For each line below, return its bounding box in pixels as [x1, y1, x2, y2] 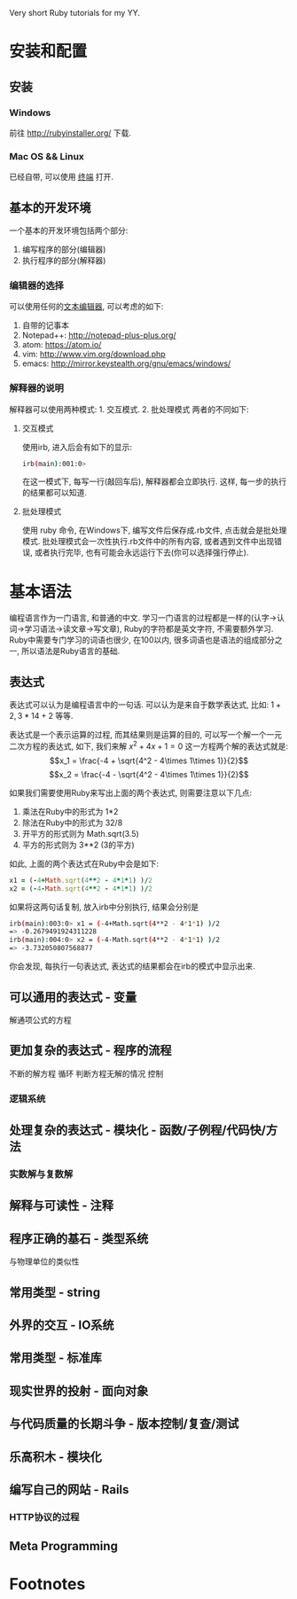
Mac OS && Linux [9, 150, 84, 162]
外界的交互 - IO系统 [9, 1317, 114, 1332]
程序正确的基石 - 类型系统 [9, 1231, 149, 1246]
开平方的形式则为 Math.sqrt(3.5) [21, 828, 139, 838]
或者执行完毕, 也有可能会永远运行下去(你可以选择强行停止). [34, 547, 249, 558]
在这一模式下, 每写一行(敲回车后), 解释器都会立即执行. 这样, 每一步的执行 [21, 476, 286, 487]
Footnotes [9, 1574, 86, 1595]
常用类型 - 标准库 [9, 1351, 102, 1366]
